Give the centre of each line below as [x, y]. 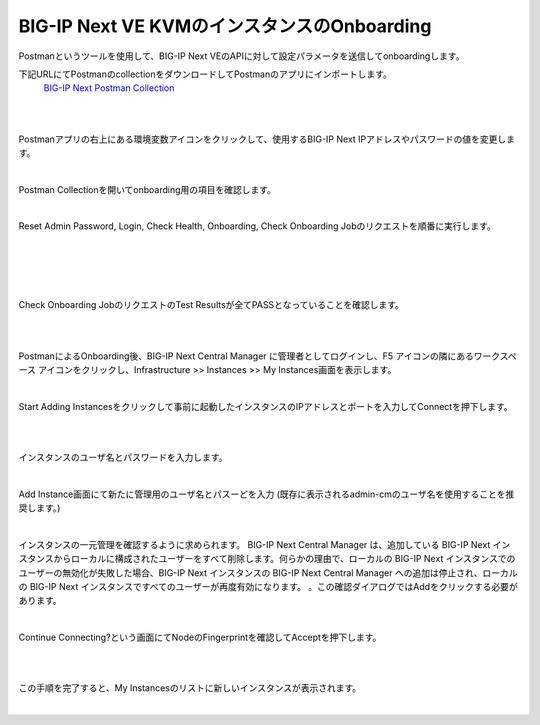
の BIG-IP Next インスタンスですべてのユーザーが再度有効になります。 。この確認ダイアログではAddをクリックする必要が [268, 587]
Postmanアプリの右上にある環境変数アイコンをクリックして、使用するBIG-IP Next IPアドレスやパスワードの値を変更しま [266, 139]
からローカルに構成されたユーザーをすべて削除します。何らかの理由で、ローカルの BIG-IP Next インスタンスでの [284, 559]
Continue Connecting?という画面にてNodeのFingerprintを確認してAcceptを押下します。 [200, 637]
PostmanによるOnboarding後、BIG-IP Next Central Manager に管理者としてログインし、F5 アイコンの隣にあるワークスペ [267, 356]
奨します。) [39, 508]
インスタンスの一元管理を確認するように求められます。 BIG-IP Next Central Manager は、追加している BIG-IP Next [254, 544]
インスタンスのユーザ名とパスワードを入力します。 [123, 457]
